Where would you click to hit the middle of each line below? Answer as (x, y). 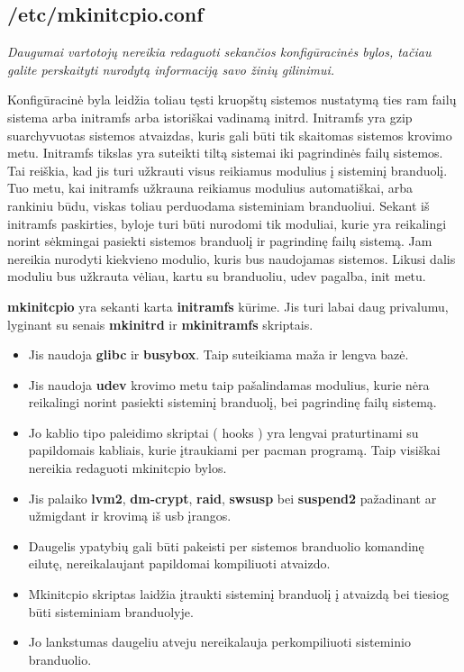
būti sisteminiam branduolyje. (111, 611)
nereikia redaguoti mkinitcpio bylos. (127, 468)
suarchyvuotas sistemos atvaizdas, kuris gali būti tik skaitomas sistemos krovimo (230, 135)
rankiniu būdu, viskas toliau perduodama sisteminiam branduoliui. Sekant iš (218, 205)
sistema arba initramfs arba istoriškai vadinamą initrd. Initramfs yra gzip (210, 117)
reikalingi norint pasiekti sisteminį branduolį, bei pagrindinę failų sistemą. (232, 402)
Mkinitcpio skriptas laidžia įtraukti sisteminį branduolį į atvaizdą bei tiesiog (239, 594)
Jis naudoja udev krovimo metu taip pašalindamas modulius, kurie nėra (229, 384)
